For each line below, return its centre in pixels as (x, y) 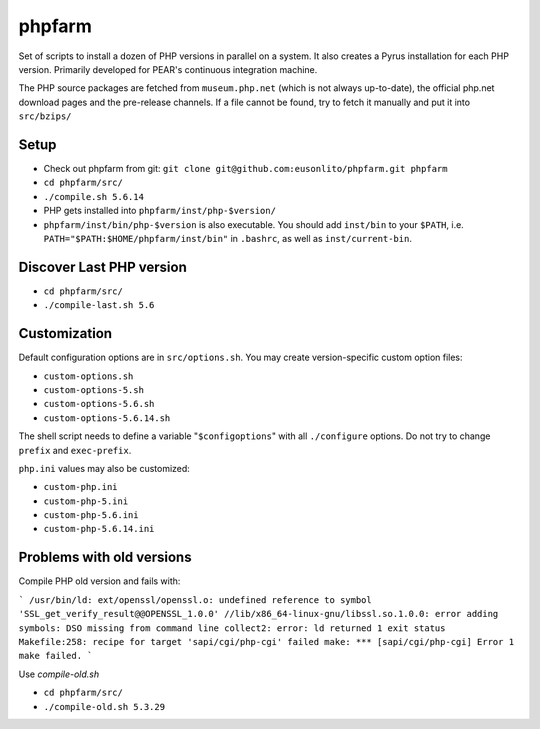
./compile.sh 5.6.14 (94, 196)
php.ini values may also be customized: (104, 468)
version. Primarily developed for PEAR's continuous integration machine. (168, 69)
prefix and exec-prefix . (75, 450)
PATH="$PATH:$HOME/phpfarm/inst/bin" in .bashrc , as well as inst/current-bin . (227, 238)
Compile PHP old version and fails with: (99, 581)
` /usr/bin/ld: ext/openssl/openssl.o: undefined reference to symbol (195, 599)
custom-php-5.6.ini (91, 515)
